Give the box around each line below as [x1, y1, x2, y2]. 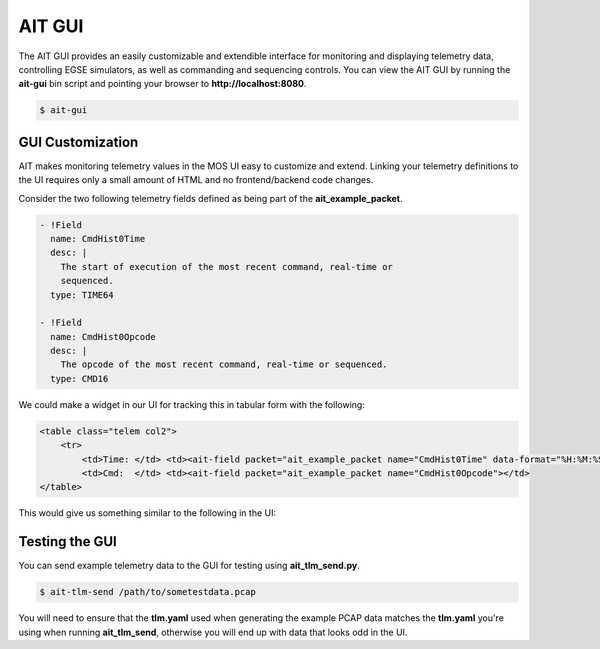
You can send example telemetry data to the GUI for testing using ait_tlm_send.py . [18, 560, 360, 572]
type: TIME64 [50, 289, 114, 300]
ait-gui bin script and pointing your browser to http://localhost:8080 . [18, 78, 307, 90]
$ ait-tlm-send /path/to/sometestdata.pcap [39, 586, 257, 598]
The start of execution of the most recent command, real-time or [60, 261, 394, 272]
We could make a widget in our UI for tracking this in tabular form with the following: [18, 398, 365, 410]
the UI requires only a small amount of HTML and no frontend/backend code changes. [18, 174, 374, 186]
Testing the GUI [18, 533, 117, 550]
